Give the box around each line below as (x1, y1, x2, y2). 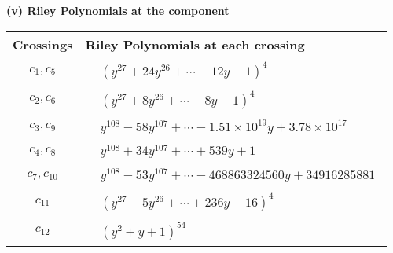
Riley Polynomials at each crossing (85, 35, 305, 53)
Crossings (13, 35, 73, 53)
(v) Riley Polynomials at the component (6, 2, 230, 18)
